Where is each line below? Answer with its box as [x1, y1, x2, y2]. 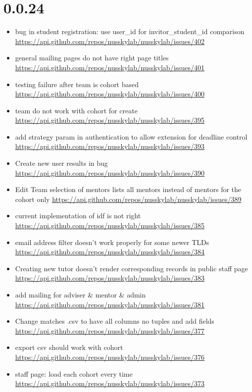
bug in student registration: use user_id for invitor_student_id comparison [15, 26, 245, 37]
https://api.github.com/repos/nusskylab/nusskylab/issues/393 [15, 141, 205, 151]
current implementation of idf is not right [15, 210, 141, 221]
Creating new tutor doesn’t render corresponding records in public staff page [15, 263, 248, 273]
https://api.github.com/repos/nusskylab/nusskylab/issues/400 [15, 89, 205, 99]
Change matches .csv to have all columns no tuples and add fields [15, 316, 214, 326]
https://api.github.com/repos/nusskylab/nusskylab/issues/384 [15, 246, 205, 257]
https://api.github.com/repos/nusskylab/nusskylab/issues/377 [15, 325, 205, 336]
